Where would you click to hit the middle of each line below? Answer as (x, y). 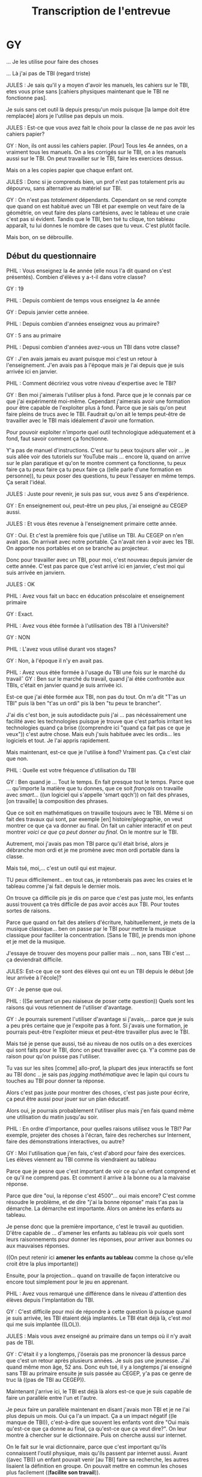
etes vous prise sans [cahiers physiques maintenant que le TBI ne (88, 91)
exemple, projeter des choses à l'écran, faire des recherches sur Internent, (99, 1135)
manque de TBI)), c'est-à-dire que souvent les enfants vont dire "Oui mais (98, 1422)
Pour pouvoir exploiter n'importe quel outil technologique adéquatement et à (101, 432)
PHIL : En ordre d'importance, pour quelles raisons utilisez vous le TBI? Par (99, 1128)
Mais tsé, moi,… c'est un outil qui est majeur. (61, 868)
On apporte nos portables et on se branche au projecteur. (78, 548)
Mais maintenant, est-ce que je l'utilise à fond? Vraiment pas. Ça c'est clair (99, 752)
